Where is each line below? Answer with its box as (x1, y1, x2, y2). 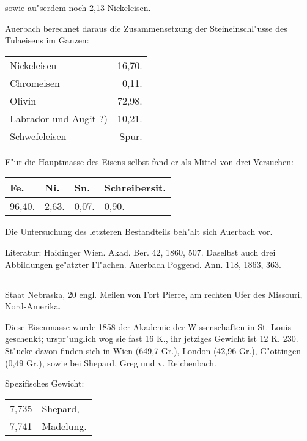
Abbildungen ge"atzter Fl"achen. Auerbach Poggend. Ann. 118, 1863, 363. (5, 258, 281, 270)
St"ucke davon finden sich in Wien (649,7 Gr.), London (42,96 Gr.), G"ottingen (5, 344, 301, 357)
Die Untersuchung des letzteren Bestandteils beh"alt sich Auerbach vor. (5, 225, 273, 238)
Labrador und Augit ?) (10, 111, 108, 125)
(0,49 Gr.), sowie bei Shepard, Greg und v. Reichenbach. (5, 356, 216, 369)
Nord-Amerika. (5, 300, 61, 313)
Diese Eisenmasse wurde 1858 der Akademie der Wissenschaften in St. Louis (5, 320, 291, 333)
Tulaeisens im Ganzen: (5, 34, 89, 46)
